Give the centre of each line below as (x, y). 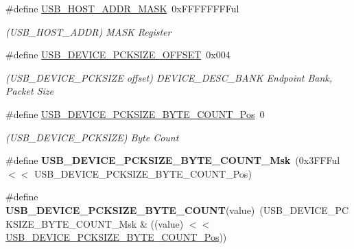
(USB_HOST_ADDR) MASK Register (88, 31)
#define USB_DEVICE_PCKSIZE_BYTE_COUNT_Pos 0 (135, 114)
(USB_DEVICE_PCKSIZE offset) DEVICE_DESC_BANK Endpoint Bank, (169, 77)
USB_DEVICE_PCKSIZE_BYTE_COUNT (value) (130, 210)
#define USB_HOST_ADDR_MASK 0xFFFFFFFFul (122, 8)
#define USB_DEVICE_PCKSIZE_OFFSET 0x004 (118, 55)
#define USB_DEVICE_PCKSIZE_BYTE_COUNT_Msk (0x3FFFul (173, 160)
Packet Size (29, 91)
